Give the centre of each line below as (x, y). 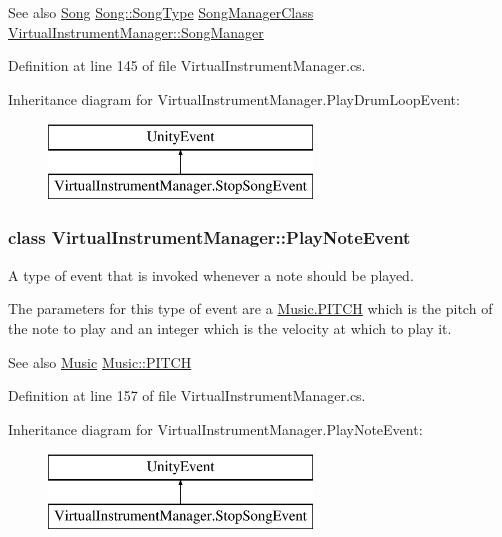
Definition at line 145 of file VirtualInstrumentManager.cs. (187, 65)
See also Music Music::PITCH (100, 361)
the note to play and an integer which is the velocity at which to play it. (230, 327)
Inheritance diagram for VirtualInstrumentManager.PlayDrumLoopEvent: (234, 98)
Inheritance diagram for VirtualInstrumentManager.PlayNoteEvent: (215, 428)
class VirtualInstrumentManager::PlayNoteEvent (209, 237)
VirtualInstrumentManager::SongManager (136, 31)
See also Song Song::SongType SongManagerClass (161, 12)
